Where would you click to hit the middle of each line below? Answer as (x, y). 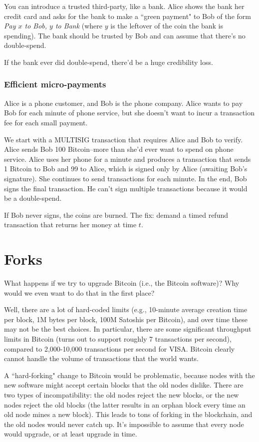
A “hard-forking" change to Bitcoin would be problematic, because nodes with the (129, 375)
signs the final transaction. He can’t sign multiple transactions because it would (126, 188)
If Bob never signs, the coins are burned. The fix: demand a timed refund (116, 215)
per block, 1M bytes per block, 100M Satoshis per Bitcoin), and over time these (126, 319)
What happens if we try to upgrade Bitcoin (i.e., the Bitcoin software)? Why (122, 283)
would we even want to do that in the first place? (79, 292)
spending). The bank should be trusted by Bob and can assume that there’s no (125, 35)
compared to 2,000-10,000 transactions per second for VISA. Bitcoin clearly (120, 348)
